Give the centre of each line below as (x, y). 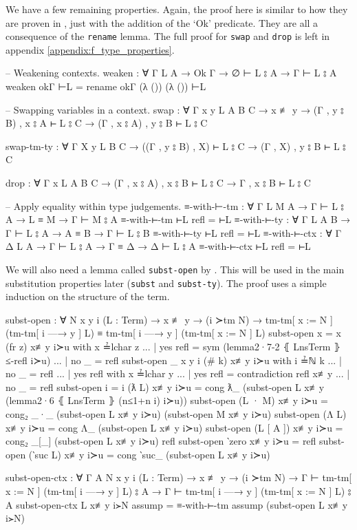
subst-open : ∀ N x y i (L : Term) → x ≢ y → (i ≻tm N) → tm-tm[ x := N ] (169, 319)
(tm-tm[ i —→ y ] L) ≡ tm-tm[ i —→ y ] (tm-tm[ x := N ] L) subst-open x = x (173, 333)
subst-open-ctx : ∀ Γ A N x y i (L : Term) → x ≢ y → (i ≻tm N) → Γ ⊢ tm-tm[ (179, 477)
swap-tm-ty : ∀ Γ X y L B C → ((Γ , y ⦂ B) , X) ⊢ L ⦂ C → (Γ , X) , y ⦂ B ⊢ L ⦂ (176, 146)
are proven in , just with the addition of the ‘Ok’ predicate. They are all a (162, 22)
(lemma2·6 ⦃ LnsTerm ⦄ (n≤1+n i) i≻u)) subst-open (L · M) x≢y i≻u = (167, 400)
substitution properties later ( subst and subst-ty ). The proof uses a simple (166, 283)
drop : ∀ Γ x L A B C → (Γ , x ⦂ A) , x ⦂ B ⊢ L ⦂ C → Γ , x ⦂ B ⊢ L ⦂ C (158, 182)
